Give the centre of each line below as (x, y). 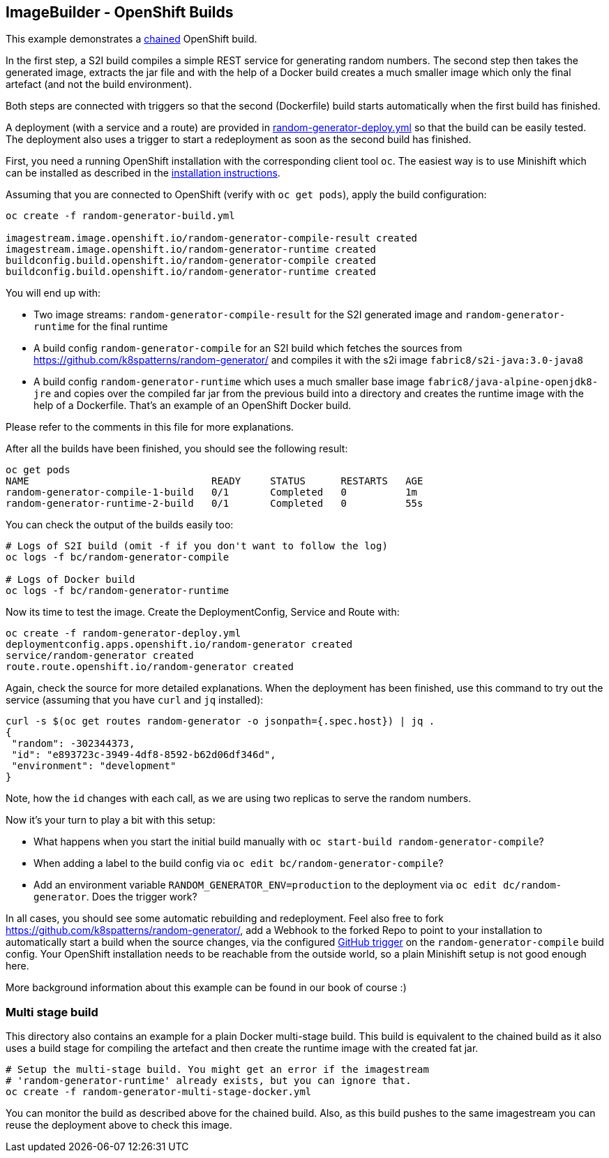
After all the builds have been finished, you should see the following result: (177, 449)
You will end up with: (53, 293)
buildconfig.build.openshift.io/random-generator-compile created (191, 261)
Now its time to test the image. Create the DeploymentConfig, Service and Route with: (203, 612)
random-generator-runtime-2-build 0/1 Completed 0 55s (215, 504)
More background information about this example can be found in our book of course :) (206, 988)
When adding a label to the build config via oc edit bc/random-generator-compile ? (239, 863)
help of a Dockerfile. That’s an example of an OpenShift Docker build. (193, 406)
